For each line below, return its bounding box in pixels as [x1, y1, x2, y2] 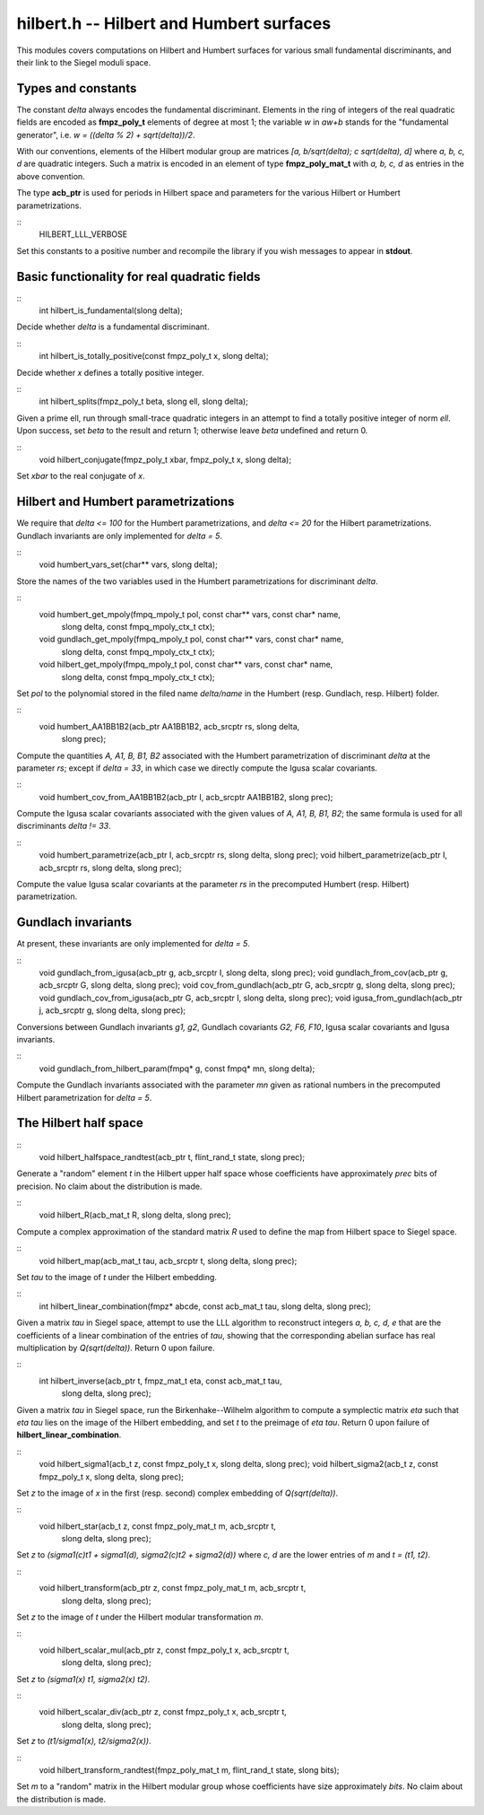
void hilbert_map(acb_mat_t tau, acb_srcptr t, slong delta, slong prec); [39, 1255, 298, 1266]
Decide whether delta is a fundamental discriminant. [16, 321, 210, 332]
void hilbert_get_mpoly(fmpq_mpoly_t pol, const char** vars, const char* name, [39, 659, 333, 670]
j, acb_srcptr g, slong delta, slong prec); [39, 1005, 186, 1016]
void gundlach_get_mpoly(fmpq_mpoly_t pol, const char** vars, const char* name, [39, 633, 344, 645]
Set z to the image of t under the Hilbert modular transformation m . [16, 1611, 264, 1623]
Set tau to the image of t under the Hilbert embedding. [16, 1272, 217, 1283]
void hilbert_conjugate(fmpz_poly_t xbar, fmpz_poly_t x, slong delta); [39, 454, 291, 465]
